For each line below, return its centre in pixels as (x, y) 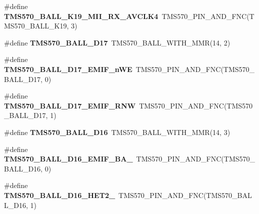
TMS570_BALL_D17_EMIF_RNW (70, 105)
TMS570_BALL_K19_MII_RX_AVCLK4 (81, 16)
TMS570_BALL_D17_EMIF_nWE (68, 69)
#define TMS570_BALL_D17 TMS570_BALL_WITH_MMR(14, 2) (117, 42)
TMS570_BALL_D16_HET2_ (60, 195)
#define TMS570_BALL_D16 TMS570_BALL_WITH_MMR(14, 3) (117, 132)
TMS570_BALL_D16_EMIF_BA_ (68, 159)
